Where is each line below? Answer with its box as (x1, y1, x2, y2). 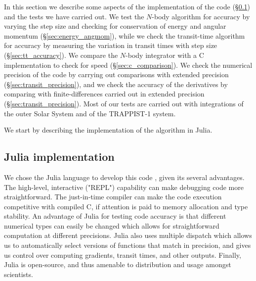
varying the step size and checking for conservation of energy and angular (4, 21, 226, 31)
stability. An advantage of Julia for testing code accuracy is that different (4, 211, 226, 221)
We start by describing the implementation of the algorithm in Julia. (4, 125, 213, 135)
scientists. (4, 269, 33, 279)
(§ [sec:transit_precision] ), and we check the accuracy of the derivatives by (4, 79, 228, 89)
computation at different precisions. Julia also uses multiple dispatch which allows (4, 230, 252, 240)
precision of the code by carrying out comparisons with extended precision (4, 69, 229, 80)
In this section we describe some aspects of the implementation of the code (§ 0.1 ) (4, 1, 250, 11)
